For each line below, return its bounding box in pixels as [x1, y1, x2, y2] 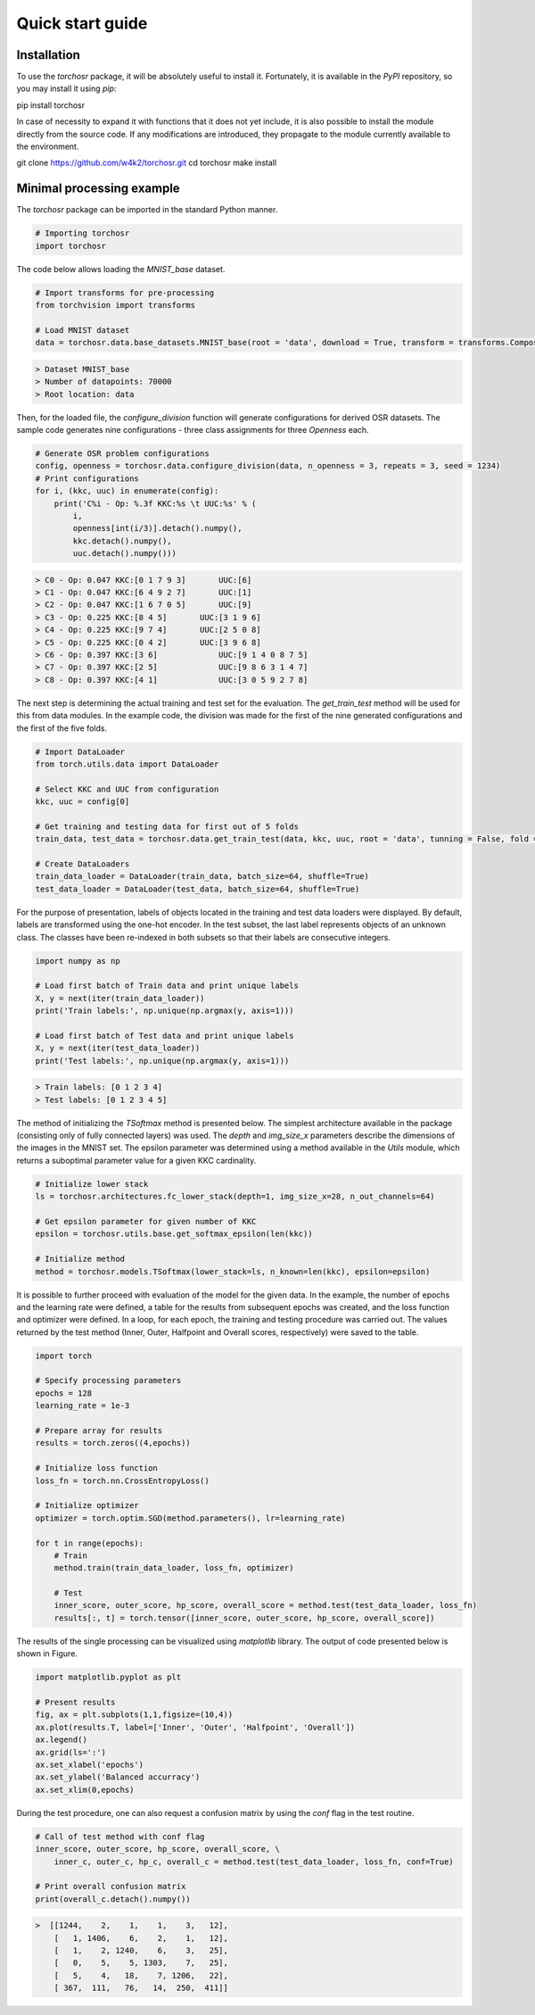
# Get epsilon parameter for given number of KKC [35, 1216, 257, 1226]
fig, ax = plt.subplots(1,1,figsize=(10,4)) [35, 1710, 234, 1720]
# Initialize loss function [35, 1464, 158, 1473]
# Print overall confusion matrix [35, 1881, 186, 1892]
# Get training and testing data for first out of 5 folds [35, 821, 299, 832]
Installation [16, 47, 80, 62]
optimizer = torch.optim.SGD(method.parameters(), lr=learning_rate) [35, 1513, 346, 1523]
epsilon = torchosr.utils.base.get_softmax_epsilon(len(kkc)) [35, 1229, 313, 1240]
